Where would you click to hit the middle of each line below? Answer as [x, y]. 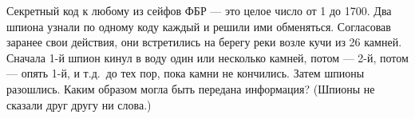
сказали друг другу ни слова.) [79, 104]
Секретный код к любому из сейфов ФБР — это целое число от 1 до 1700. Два [199, 10]
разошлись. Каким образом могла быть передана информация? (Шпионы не [191, 88]
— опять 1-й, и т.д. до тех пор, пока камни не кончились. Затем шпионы [186, 73]
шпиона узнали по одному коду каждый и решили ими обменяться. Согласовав [199, 26]
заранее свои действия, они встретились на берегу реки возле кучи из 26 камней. [204, 42]
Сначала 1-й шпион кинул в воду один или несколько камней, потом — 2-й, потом [207, 57]
